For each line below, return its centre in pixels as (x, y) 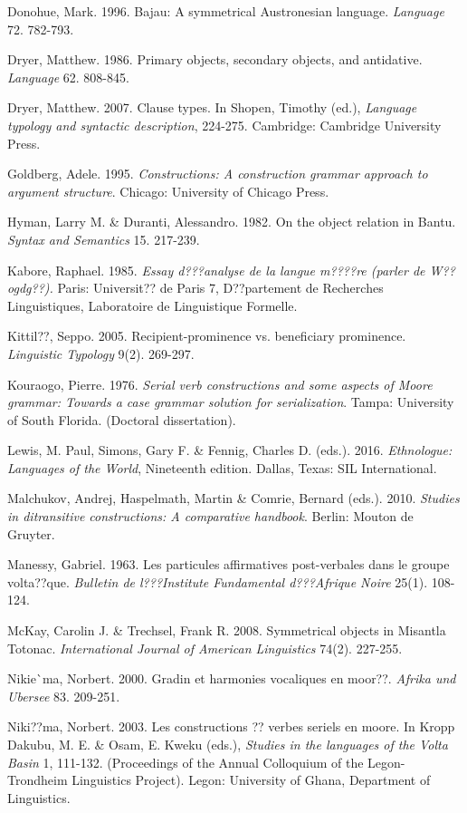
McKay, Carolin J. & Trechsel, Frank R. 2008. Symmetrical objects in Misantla (227, 630)
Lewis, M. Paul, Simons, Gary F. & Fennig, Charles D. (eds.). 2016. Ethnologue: (230, 450)
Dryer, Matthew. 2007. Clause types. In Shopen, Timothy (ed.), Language (212, 107)
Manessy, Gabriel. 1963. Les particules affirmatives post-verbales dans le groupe (229, 564)
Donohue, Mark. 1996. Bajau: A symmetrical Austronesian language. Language (226, 11)
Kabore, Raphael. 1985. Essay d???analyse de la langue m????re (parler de (216, 270)
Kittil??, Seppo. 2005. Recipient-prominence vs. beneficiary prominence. (207, 336)
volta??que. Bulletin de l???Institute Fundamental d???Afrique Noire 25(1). (218, 581)
